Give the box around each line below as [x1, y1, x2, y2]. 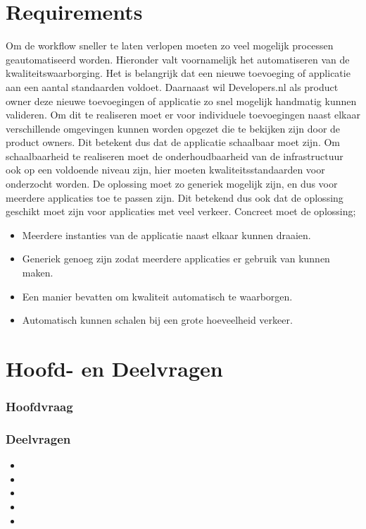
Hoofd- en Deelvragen [6, 354, 223, 382]
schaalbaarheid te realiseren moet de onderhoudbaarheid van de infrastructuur [6, 148, 343, 163]
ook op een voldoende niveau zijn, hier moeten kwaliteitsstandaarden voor [6, 162, 325, 177]
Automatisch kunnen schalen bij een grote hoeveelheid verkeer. [22, 312, 293, 327]
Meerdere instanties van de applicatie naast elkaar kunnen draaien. [22, 227, 311, 242]
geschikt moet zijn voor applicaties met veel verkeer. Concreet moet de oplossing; [6, 204, 356, 219]
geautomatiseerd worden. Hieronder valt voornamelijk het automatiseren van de [6, 51, 350, 66]
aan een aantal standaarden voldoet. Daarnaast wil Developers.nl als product [6, 79, 339, 94]
